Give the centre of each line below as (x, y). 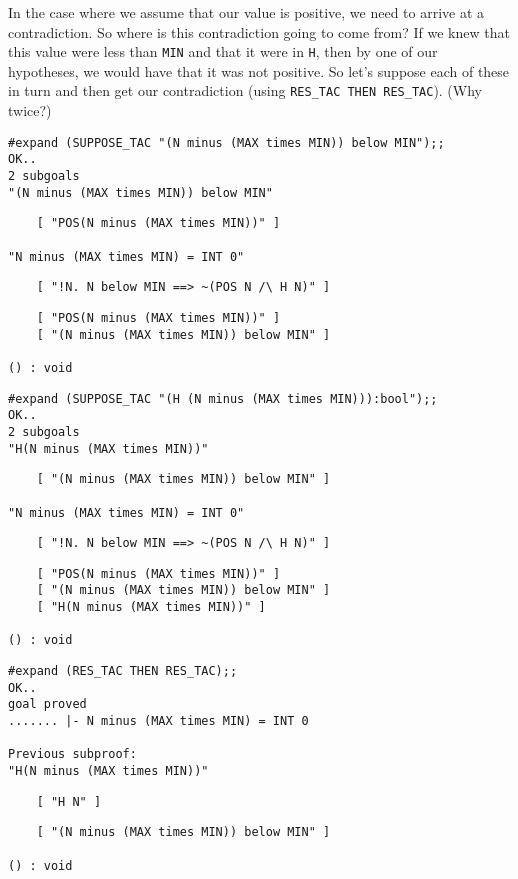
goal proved (47, 704)
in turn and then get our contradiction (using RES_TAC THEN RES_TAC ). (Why (245, 90)
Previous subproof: (72, 754)
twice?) (30, 110)
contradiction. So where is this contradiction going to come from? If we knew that (259, 31)
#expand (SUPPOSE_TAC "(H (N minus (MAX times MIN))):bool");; (223, 398)
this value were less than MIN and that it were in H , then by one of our (223, 51)
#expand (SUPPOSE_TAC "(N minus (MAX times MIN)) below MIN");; (226, 142)
